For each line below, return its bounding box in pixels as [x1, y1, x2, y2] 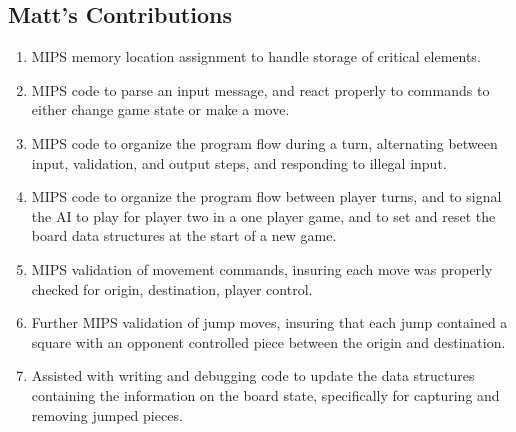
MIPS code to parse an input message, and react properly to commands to [31, 79, 490, 100]
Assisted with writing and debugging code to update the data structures [31, 365, 475, 386]
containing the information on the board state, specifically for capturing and [31, 384, 500, 405]
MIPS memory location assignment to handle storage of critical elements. [31, 46, 481, 67]
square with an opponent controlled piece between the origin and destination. [31, 331, 506, 352]
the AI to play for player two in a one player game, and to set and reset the [31, 205, 496, 226]
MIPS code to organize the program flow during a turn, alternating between [31, 132, 498, 153]
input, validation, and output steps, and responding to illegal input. [31, 152, 447, 173]
